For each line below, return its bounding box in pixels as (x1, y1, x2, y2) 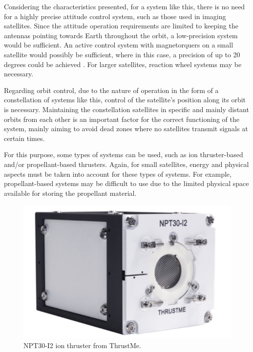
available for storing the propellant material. (4, 188, 137, 198)
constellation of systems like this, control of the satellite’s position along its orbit (4, 94, 246, 105)
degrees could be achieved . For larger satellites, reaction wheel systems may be (4, 59, 242, 69)
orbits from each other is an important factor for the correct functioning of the (4, 114, 239, 124)
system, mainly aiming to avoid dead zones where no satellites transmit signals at (4, 123, 248, 134)
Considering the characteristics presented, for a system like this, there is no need (4, 1, 245, 11)
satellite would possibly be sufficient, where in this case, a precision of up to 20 (4, 49, 240, 59)
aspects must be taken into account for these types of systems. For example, (4, 168, 232, 179)
